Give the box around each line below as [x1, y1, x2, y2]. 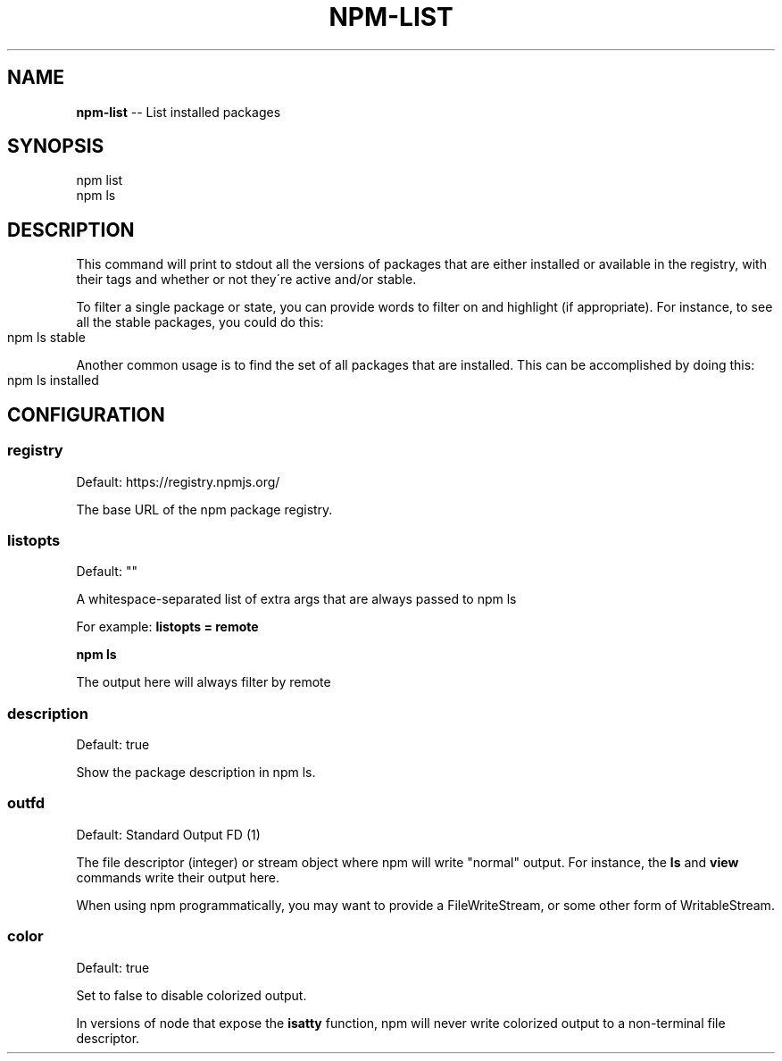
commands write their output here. [76, 869, 280, 885]
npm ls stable [7, 330, 86, 346]
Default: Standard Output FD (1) [76, 826, 261, 842]
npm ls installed [7, 372, 99, 388]
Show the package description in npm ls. [76, 764, 316, 780]
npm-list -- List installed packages [76, 104, 281, 120]
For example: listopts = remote [76, 619, 259, 635]
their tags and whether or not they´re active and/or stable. [76, 272, 417, 288]
